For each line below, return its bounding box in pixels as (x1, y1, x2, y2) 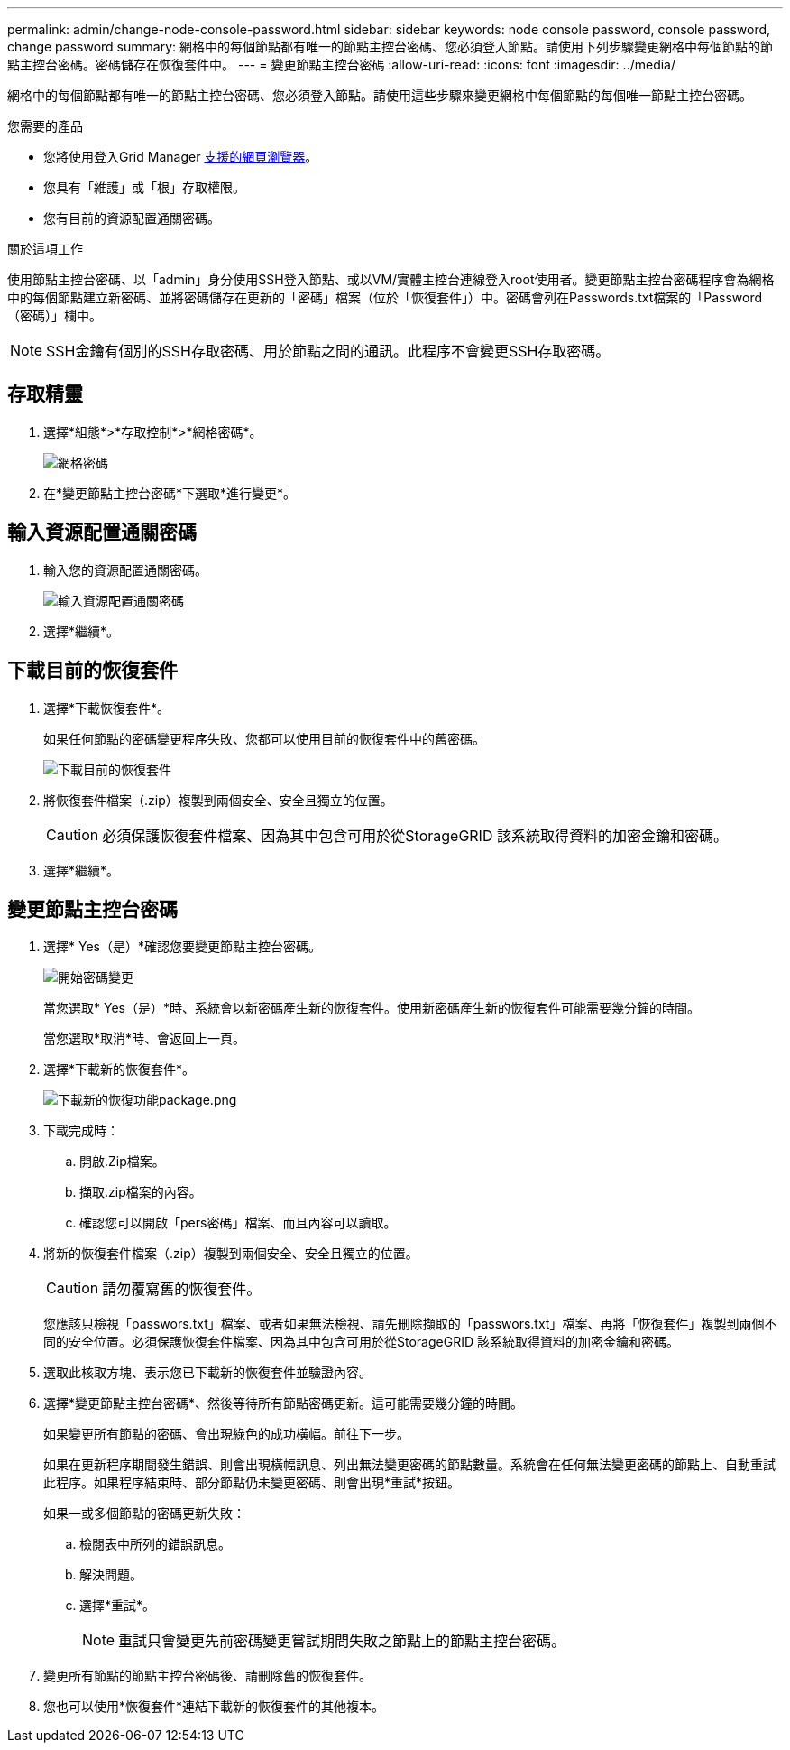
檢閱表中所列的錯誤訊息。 (79, 1536, 231, 1552)
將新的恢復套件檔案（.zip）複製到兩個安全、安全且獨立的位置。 (43, 1245, 418, 1262)
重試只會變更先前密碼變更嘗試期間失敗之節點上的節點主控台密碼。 (118, 1632, 566, 1651)
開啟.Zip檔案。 (79, 1153, 165, 1170)
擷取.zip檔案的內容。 (79, 1184, 202, 1200)
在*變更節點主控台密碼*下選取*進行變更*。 (43, 485, 297, 501)
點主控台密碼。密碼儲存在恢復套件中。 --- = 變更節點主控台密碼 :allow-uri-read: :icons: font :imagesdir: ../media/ (7, 57, 676, 72)
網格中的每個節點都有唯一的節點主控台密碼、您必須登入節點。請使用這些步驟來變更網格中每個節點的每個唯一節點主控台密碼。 (7, 88, 752, 103)
